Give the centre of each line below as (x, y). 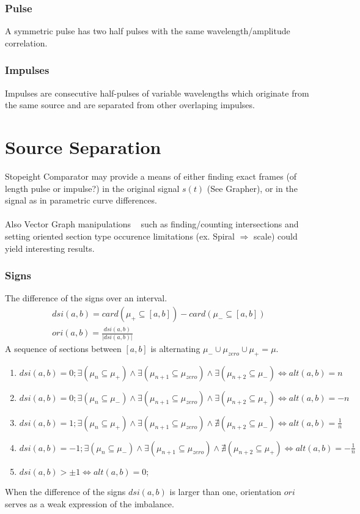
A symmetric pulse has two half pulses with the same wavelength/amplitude (148, 31)
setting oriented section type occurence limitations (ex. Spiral (120, 236)
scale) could (276, 236)
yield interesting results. (50, 248)
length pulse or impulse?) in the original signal (92, 188)
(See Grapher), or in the (252, 188)
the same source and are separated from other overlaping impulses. (130, 105)
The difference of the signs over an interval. (86, 298)
